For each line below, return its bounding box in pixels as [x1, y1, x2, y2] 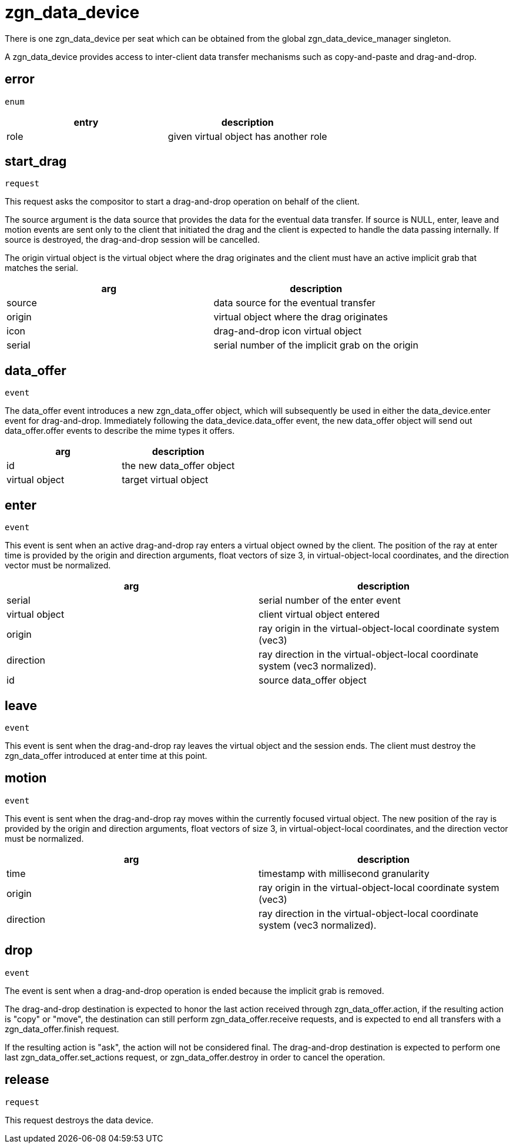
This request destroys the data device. [5, 1114, 153, 1125]
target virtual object [122, 474, 209, 486]
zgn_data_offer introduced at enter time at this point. [5, 750, 207, 761]
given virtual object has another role [167, 130, 327, 142]
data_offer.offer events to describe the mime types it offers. [5, 426, 235, 436]
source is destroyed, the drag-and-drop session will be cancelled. [5, 235, 260, 245]
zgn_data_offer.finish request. [5, 1023, 119, 1034]
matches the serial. [5, 263, 78, 273]
